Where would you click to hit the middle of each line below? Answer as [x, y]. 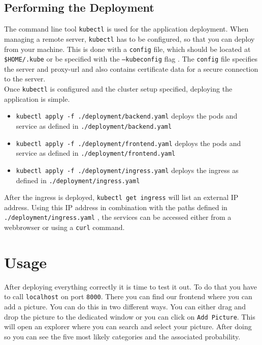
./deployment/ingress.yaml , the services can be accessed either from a [118, 217]
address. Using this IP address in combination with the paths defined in [116, 207]
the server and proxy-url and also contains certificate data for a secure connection [131, 68]
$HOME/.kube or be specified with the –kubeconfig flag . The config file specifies [131, 59]
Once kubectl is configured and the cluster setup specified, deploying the [118, 89]
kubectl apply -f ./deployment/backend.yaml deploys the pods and [127, 116]
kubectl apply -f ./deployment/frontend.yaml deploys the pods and [128, 143]
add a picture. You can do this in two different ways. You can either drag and [125, 307]
